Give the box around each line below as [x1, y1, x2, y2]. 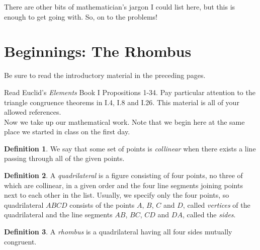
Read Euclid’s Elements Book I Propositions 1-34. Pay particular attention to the [4, 87, 255, 97]
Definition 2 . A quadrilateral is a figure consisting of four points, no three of [4, 170, 243, 181]
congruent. [4, 236, 37, 246]
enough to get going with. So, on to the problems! [4, 11, 158, 22]
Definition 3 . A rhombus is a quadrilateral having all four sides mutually [4, 226, 232, 237]
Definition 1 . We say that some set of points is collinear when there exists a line [4, 143, 256, 153]
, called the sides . [182, 209, 236, 220]
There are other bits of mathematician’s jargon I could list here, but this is [4, 2, 235, 12]
